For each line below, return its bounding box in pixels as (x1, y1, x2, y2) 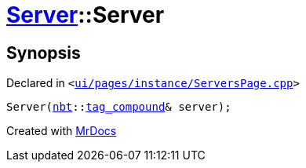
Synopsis (6, 42, 81, 63)
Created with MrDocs (6, 124, 117, 138)
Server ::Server (6, 2, 165, 28)
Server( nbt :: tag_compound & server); (6, 100, 231, 114)
